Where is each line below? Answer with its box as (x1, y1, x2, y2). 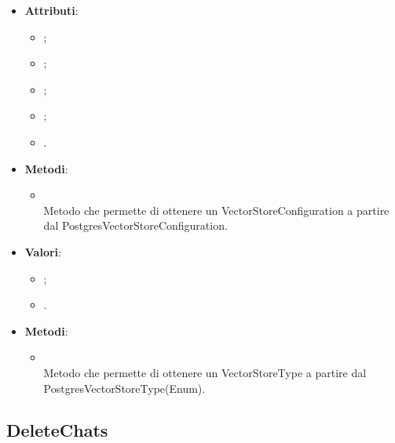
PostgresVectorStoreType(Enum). (43, 379, 206, 396)
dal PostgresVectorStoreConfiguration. (43, 217, 228, 234)
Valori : (24, 243, 61, 260)
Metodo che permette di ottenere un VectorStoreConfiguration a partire (43, 202, 390, 218)
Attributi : (24, 2, 79, 18)
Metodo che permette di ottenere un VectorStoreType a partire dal (43, 364, 367, 380)
